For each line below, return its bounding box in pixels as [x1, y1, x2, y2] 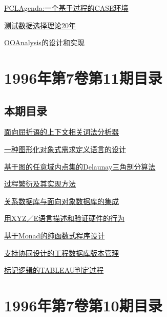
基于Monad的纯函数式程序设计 [4, 230, 105, 240]
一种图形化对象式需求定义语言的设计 [4, 143, 126, 154]
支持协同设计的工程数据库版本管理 [4, 247, 119, 258]
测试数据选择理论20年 [4, 20, 76, 30]
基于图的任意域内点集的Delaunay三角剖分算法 [4, 161, 156, 172]
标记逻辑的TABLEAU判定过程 [4, 265, 104, 275]
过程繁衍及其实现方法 [4, 178, 76, 189]
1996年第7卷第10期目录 [4, 294, 162, 315]
